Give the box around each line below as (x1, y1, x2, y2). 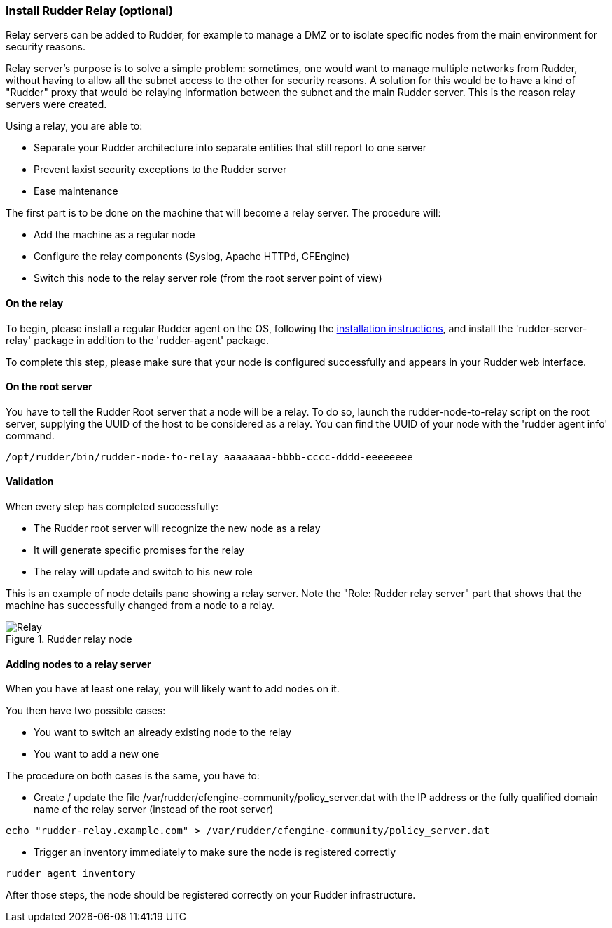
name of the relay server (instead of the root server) (34, 803, 274, 816)
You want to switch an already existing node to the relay (34, 726, 292, 739)
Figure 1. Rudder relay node (6, 633, 132, 646)
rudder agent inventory (6, 868, 136, 880)
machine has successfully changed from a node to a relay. (6, 599, 275, 612)
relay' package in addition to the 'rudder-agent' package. (6, 334, 270, 346)
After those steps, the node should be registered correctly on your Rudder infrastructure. (6, 889, 416, 901)
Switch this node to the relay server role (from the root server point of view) (34, 272, 382, 285)
